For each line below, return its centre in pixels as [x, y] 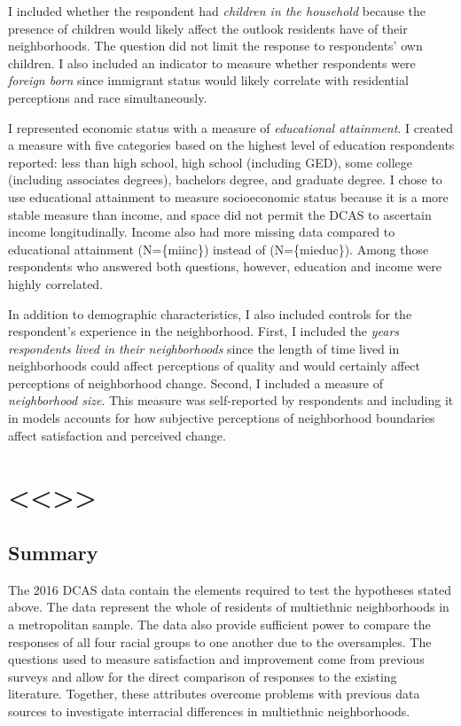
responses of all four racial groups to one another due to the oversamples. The [220, 641]
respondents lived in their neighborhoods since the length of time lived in [204, 348]
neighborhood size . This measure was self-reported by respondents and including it [231, 400]
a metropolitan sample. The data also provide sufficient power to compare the [219, 625]
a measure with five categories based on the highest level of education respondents [231, 145]
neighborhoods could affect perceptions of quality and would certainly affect [215, 366]
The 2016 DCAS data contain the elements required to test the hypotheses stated [230, 589]
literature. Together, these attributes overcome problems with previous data [214, 694]
